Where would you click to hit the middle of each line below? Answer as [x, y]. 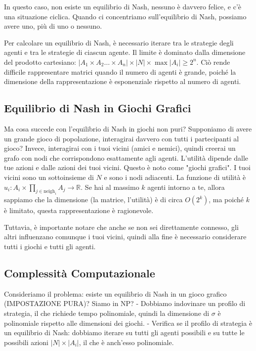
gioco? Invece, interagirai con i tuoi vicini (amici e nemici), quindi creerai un [120, 148]
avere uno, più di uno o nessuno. [53, 26]
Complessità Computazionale [80, 273]
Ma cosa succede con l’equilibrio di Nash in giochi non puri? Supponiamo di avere [128, 128]
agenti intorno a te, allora [186, 187]
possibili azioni [26, 342]
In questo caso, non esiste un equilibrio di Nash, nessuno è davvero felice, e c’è [123, 6]
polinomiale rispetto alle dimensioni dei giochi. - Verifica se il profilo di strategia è [128, 323]
